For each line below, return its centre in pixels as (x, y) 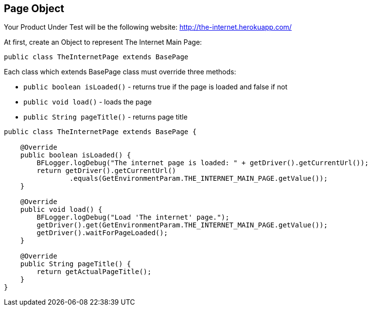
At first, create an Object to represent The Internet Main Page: (103, 42)
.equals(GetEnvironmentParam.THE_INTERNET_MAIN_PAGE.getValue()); (198, 179)
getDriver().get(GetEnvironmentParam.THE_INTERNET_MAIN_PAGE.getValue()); (182, 225)
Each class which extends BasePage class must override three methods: (120, 72)
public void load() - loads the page (88, 102)
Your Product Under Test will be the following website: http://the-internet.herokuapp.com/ (148, 27)
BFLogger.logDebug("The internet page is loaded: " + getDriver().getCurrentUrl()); (203, 163)
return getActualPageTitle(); (94, 272)
